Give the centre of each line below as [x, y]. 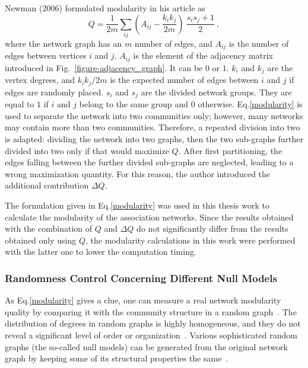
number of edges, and [173, 43]
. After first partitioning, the [230, 150]
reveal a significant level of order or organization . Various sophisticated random [151, 335]
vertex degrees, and [40, 80]
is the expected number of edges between [184, 80]
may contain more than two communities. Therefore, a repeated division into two [153, 127]
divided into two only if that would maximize [87, 150]
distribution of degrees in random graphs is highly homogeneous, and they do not [153, 323]
